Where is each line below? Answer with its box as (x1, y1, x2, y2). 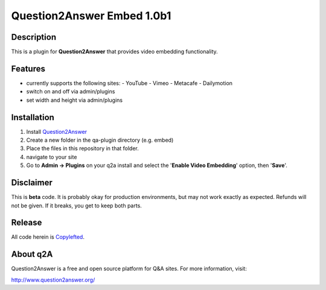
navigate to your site (26, 153, 77, 160)
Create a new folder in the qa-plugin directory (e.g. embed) (26, 136, 174, 144)
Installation (11, 112, 54, 122)
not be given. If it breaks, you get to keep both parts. (11, 202, 142, 209)
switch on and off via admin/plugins (26, 88, 115, 95)
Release (11, 218, 42, 228)
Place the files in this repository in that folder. (26, 145, 139, 152)
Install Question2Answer (26, 128, 88, 135)
